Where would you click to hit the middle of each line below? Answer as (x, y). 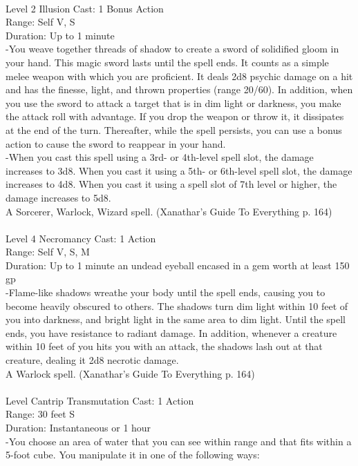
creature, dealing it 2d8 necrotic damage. (92, 360)
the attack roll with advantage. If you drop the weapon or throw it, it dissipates (175, 116)
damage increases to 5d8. (58, 197)
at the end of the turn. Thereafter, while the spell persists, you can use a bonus (174, 129)
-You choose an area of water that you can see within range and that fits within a (179, 441)
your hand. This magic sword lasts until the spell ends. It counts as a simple (167, 62)
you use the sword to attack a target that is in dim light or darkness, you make (173, 103)
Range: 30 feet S (40, 414)
